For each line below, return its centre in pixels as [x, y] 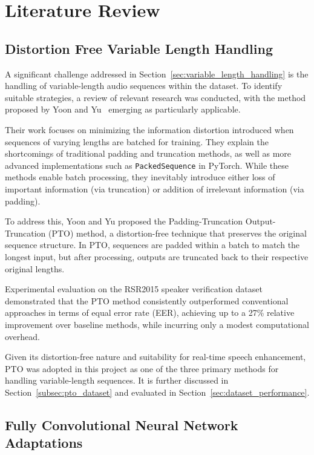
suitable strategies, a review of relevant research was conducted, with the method [155, 97]
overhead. [22, 336]
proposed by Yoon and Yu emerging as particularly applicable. [123, 109]
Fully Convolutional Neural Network [122, 424]
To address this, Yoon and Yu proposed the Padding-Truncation [124, 221]
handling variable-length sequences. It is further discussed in [117, 380]
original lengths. [35, 268]
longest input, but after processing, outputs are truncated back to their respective [157, 256]
